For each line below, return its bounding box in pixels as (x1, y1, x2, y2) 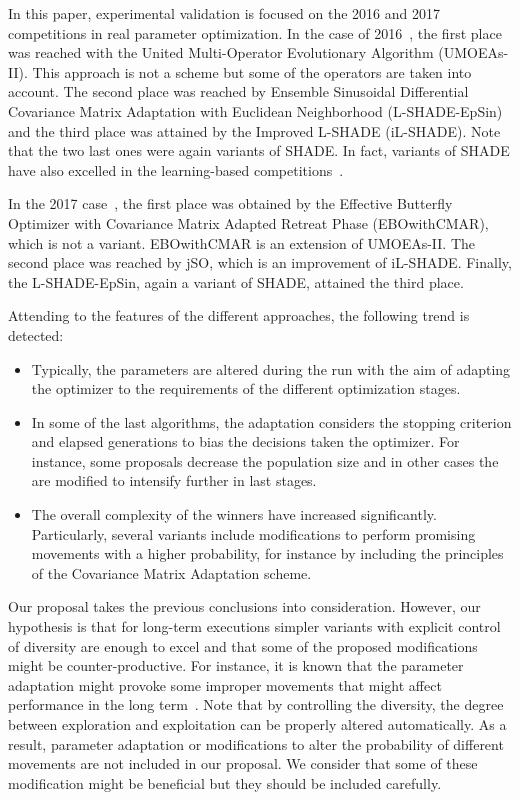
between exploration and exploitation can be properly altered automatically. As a (8, 714, 507, 734)
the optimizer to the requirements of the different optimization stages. (31, 378, 461, 399)
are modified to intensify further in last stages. (31, 470, 317, 491)
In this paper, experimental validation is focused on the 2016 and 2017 (8, 3, 440, 23)
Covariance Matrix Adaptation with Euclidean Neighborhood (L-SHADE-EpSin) (8, 100, 503, 121)
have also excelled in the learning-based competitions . (8, 159, 344, 180)
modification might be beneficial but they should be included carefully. (8, 772, 442, 793)
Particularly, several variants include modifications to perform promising (31, 523, 476, 544)
